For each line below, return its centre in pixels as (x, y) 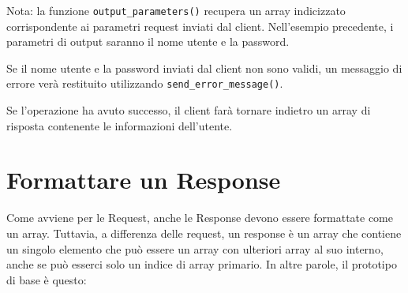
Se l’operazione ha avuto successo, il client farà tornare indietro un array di (189, 110)
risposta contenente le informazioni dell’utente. (120, 125)
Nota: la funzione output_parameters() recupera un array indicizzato (176, 10)
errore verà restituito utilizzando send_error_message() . (145, 83)
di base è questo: (47, 279)
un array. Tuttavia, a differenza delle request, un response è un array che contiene (204, 233)
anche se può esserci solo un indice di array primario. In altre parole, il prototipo (202, 264)
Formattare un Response (144, 180)
